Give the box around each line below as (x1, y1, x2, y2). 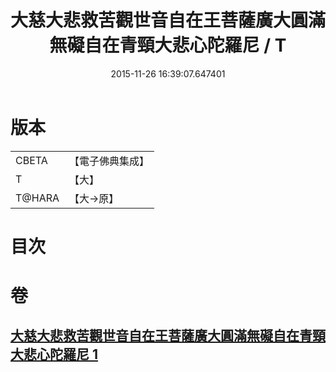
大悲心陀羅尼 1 (10, 346, 99, 363)
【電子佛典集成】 (69, 154, 150, 168)
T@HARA (15, 191, 60, 205)
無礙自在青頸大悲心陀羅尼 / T (49, 34, 287, 57)
